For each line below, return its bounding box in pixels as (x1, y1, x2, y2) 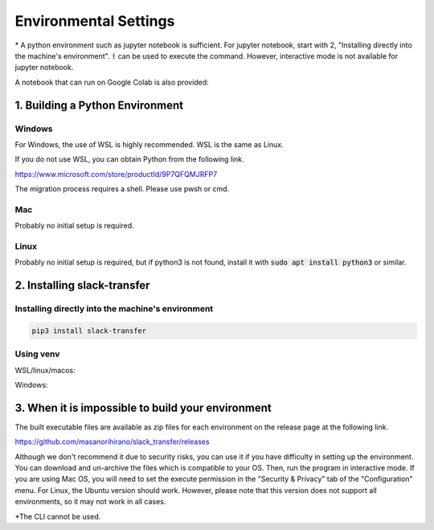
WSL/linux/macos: (14, 365, 76, 375)
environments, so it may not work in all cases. (14, 497, 166, 507)
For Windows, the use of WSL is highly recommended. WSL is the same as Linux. (14, 139, 285, 149)
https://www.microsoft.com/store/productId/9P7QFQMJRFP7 (14, 169, 218, 179)
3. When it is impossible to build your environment (14, 401, 272, 414)
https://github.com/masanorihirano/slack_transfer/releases (14, 437, 210, 446)
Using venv (14, 348, 60, 359)
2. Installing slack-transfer (14, 278, 150, 293)
